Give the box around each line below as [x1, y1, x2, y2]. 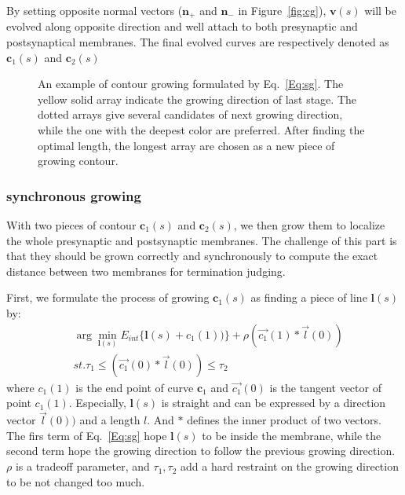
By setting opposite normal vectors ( [6, 2, 183, 18]
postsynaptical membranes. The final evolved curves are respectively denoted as [6, 34, 389, 50]
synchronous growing [6, 185, 141, 205]
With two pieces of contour [6, 217, 137, 233]
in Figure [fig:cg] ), [238, 2, 327, 18]
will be [364, 2, 396, 18]
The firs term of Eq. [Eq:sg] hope [6, 427, 167, 443]
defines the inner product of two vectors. [187, 412, 381, 428]
